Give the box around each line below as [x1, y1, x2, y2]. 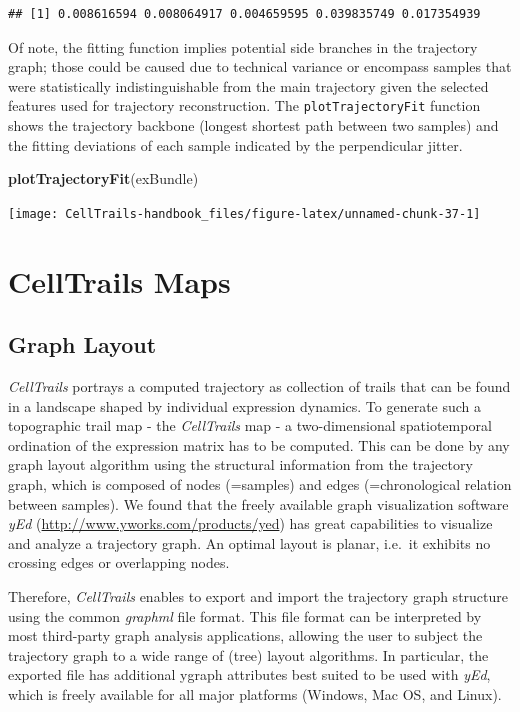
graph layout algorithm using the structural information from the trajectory [8, 454, 473, 475]
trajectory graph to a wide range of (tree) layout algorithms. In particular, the [8, 644, 489, 665]
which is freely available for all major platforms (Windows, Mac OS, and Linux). [8, 683, 502, 704]
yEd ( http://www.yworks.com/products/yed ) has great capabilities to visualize [8, 513, 493, 534]
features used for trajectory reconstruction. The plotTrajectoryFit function [8, 95, 481, 116]
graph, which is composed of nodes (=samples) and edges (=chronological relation [8, 474, 512, 495]
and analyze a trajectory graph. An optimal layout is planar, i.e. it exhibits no [8, 532, 491, 553]
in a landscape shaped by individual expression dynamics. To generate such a [8, 395, 482, 416]
